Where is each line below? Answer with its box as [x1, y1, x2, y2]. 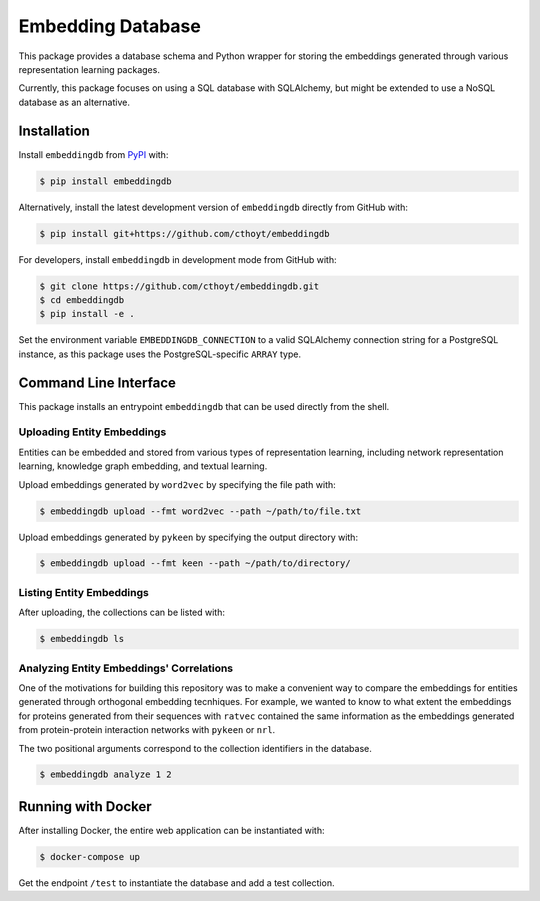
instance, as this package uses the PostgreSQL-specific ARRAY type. [18, 348, 302, 360]
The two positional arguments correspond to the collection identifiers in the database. [18, 742, 372, 754]
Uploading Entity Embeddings [18, 425, 167, 439]
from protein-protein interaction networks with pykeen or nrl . [18, 724, 276, 736]
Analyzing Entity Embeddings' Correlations [18, 661, 234, 675]
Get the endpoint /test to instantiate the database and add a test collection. [18, 876, 335, 889]
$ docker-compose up [39, 851, 140, 862]
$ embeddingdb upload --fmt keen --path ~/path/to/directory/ [39, 558, 351, 569]
